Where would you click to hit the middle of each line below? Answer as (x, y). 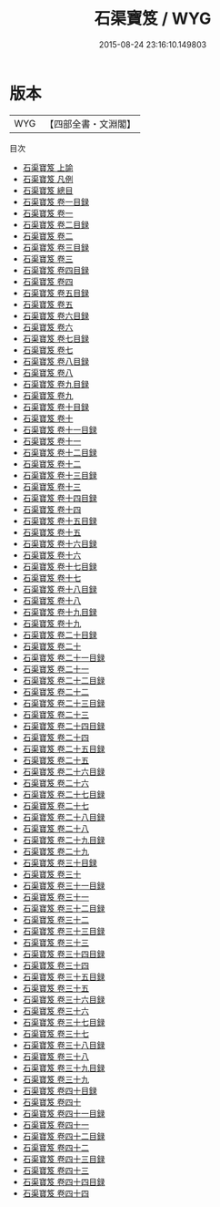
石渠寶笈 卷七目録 (55, 338)
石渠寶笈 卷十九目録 (60, 612)
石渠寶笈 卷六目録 (55, 315)
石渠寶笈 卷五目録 (55, 293)
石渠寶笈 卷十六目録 (60, 543)
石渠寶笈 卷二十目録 (60, 634)
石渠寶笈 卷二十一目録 (64, 657)
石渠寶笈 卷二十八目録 (64, 817)
